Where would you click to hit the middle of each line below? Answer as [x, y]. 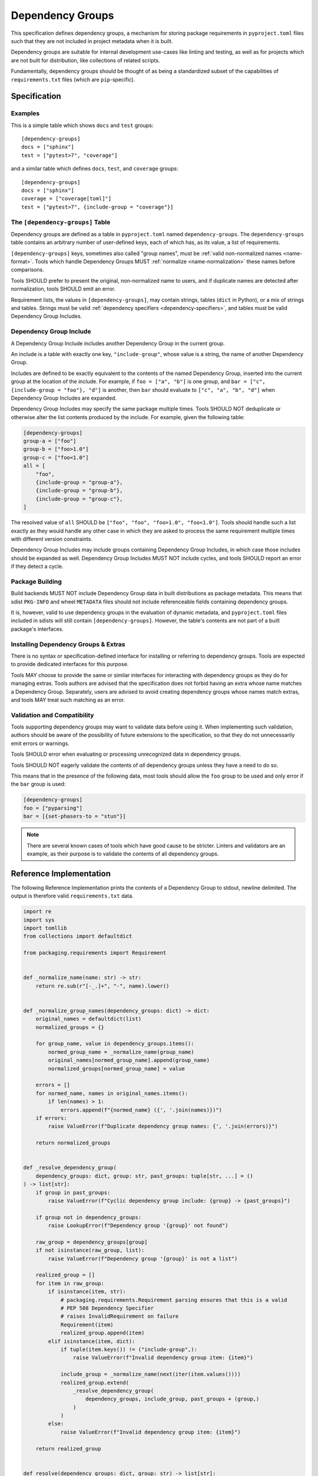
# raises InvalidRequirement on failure [120, 1316]
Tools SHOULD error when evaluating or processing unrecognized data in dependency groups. [126, 754]
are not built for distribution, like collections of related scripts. [85, 60]
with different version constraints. [52, 539]
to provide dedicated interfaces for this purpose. [70, 664]
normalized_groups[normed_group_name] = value [116, 1068]
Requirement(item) [87, 1325]
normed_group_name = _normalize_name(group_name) [121, 1052]
